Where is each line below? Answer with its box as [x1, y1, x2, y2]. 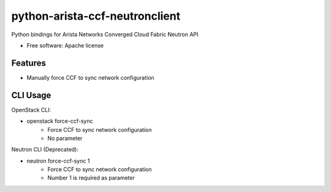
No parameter [47, 134, 83, 142]
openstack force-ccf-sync [26, 117, 93, 125]
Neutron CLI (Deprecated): [11, 146, 79, 153]
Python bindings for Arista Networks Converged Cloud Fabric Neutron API [11, 31, 199, 38]
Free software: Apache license [26, 42, 104, 49]
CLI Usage [11, 90, 51, 101]
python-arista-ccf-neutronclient [11, 9, 181, 23]
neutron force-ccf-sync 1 [26, 157, 90, 164]
